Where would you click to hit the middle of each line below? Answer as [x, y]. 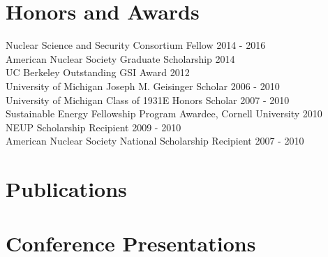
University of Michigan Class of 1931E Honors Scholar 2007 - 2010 [148, 100]
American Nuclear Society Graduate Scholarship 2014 [120, 58]
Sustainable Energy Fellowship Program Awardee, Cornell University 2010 [164, 113]
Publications [66, 189]
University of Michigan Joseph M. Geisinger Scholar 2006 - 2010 [143, 86]
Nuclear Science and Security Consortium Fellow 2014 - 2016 [136, 45]
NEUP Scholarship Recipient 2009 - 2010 [94, 127]
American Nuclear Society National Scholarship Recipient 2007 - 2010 [155, 141]
